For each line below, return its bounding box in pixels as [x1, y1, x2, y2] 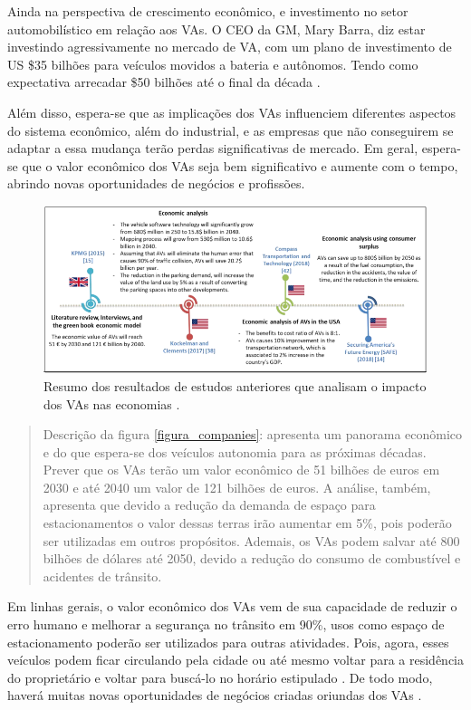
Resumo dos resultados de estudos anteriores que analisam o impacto [43, 376, 427, 395]
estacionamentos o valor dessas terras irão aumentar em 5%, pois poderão [43, 513, 452, 532]
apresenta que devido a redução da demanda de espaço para [43, 495, 376, 514]
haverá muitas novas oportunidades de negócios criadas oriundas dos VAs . [7, 686, 422, 705]
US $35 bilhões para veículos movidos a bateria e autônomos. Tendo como [7, 54, 418, 73]
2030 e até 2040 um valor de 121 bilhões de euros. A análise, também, [43, 477, 431, 496]
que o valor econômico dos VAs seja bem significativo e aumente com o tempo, [22, 156, 458, 175]
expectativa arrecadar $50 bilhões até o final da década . [7, 72, 321, 91]
